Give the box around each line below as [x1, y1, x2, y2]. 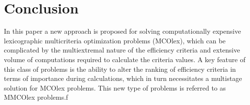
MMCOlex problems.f [4, 92, 68, 102]
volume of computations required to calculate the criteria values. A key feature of [4, 54, 246, 64]
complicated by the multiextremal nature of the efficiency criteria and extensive [4, 45, 240, 55]
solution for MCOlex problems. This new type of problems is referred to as [4, 82, 226, 92]
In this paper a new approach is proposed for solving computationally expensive [4, 26, 241, 36]
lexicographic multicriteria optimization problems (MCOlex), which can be [4, 35, 226, 45]
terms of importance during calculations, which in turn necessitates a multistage [4, 73, 242, 83]
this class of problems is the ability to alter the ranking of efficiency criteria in [4, 64, 236, 74]
